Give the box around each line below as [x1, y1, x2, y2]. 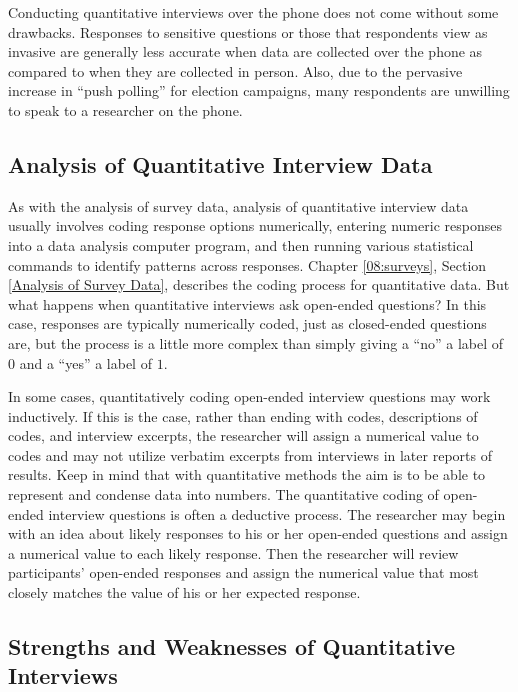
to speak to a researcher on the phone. [8, 99, 243, 120]
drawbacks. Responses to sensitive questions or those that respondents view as [8, 21, 488, 42]
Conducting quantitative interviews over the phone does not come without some [8, 2, 499, 22]
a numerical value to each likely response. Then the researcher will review [8, 542, 459, 563]
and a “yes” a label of [19, 352, 152, 373]
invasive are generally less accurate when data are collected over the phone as [8, 41, 483, 62]
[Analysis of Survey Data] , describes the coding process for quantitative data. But [8, 274, 510, 295]
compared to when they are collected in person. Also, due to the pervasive [8, 60, 463, 81]
